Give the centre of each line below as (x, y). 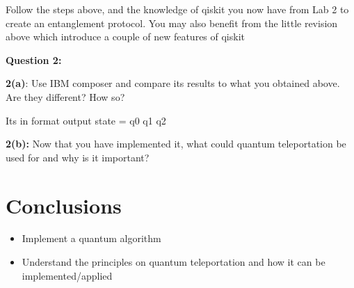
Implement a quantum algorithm (91, 238)
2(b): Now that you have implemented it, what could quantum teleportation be (176, 144)
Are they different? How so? (65, 96)
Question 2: (34, 59)
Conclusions (64, 205)
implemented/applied (67, 275)
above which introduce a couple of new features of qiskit (126, 37)
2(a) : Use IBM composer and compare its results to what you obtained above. (173, 83)
